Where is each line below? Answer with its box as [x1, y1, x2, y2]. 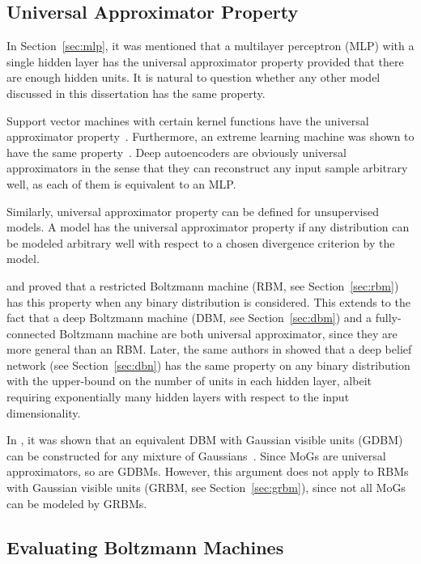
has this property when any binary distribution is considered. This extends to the [6, 293, 410, 310]
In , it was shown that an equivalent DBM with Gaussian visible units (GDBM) [6, 431, 403, 448]
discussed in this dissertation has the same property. [6, 84, 266, 101]
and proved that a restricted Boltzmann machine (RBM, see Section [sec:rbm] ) [6, 277, 399, 294]
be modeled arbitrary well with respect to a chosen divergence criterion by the [6, 234, 395, 251]
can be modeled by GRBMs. [6, 494, 147, 511]
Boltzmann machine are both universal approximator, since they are [59, 324, 398, 341]
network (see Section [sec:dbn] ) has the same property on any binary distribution [6, 356, 410, 373]
